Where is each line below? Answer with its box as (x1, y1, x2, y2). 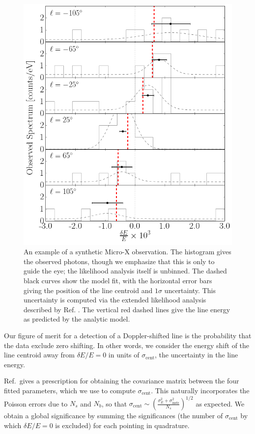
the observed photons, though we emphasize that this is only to (24, 256, 215, 266)
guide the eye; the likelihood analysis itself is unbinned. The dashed (24, 266, 227, 276)
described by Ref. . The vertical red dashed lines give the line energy (24, 304, 230, 314)
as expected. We (196, 398, 245, 408)
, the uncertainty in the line (154, 350, 238, 360)
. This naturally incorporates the (151, 385, 250, 395)
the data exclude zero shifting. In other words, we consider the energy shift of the (4, 340, 250, 350)
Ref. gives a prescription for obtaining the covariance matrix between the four (4, 376, 239, 386)
